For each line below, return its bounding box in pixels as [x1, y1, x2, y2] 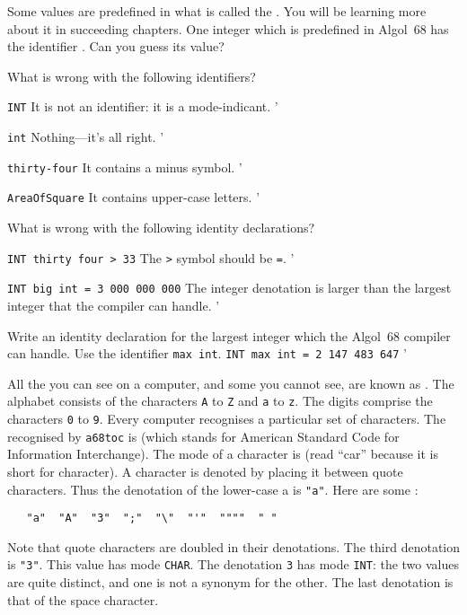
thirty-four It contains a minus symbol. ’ [7, 157, 242, 176]
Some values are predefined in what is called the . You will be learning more [7, 2, 427, 20]
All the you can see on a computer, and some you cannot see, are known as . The [7, 373, 454, 392]
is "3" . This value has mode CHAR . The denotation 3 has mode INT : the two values [7, 555, 460, 574]
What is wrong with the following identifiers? [7, 66, 256, 85]
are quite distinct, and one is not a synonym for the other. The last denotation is [7, 573, 454, 592]
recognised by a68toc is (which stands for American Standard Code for [7, 426, 400, 445]
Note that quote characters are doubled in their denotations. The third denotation [7, 537, 460, 556]
